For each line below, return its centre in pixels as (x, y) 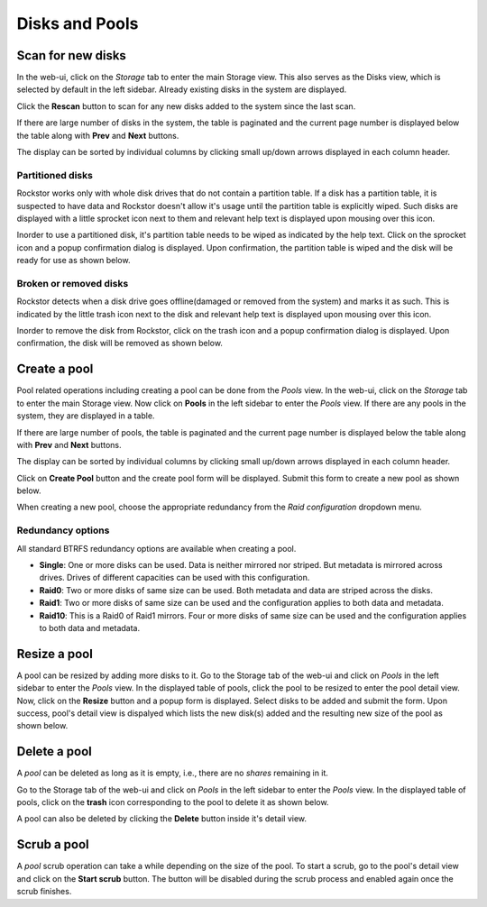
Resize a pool (55, 654)
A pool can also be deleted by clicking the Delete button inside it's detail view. (161, 819)
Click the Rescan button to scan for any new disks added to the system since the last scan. (186, 106)
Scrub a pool (53, 844)
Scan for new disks (71, 55)
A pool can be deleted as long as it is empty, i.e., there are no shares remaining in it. (173, 773)
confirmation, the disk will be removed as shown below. (119, 344)
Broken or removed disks (73, 283)
